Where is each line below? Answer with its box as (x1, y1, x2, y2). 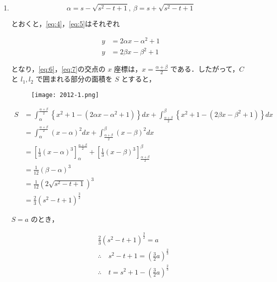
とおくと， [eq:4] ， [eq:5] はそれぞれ (11, 18, 120, 28)
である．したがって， (170, 64, 239, 74)
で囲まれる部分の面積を (36, 74, 113, 84)
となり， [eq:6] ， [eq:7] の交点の (11, 64, 105, 74)
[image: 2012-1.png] (31, 91, 99, 98)
